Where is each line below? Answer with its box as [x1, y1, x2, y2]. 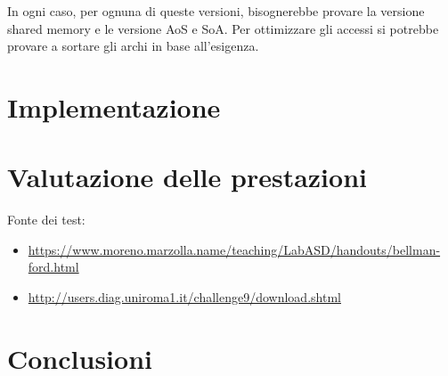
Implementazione [7, 88, 221, 125]
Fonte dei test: [7, 210, 86, 229]
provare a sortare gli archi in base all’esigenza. [7, 37, 259, 55]
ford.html [28, 257, 79, 276]
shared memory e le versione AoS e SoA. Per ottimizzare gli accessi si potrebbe [7, 19, 439, 37]
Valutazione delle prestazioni [7, 159, 367, 195]
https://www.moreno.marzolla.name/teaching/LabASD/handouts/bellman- [28, 240, 441, 258]
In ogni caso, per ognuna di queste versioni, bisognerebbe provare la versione [7, 2, 425, 20]
